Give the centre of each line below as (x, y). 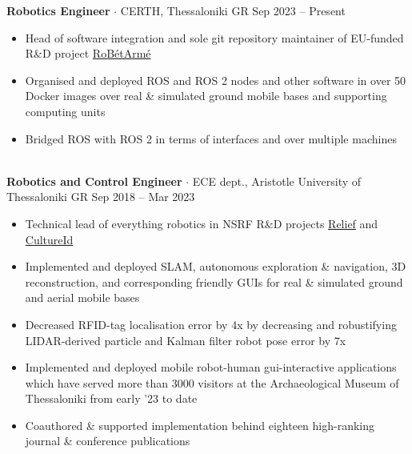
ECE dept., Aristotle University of (277, 181)
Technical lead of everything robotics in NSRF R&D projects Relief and (202, 223)
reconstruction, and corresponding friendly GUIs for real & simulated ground (214, 281)
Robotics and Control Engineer (94, 181)
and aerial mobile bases (82, 297)
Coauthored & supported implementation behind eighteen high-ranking (200, 425)
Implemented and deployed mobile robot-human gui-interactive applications (211, 367)
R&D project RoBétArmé (88, 53)
